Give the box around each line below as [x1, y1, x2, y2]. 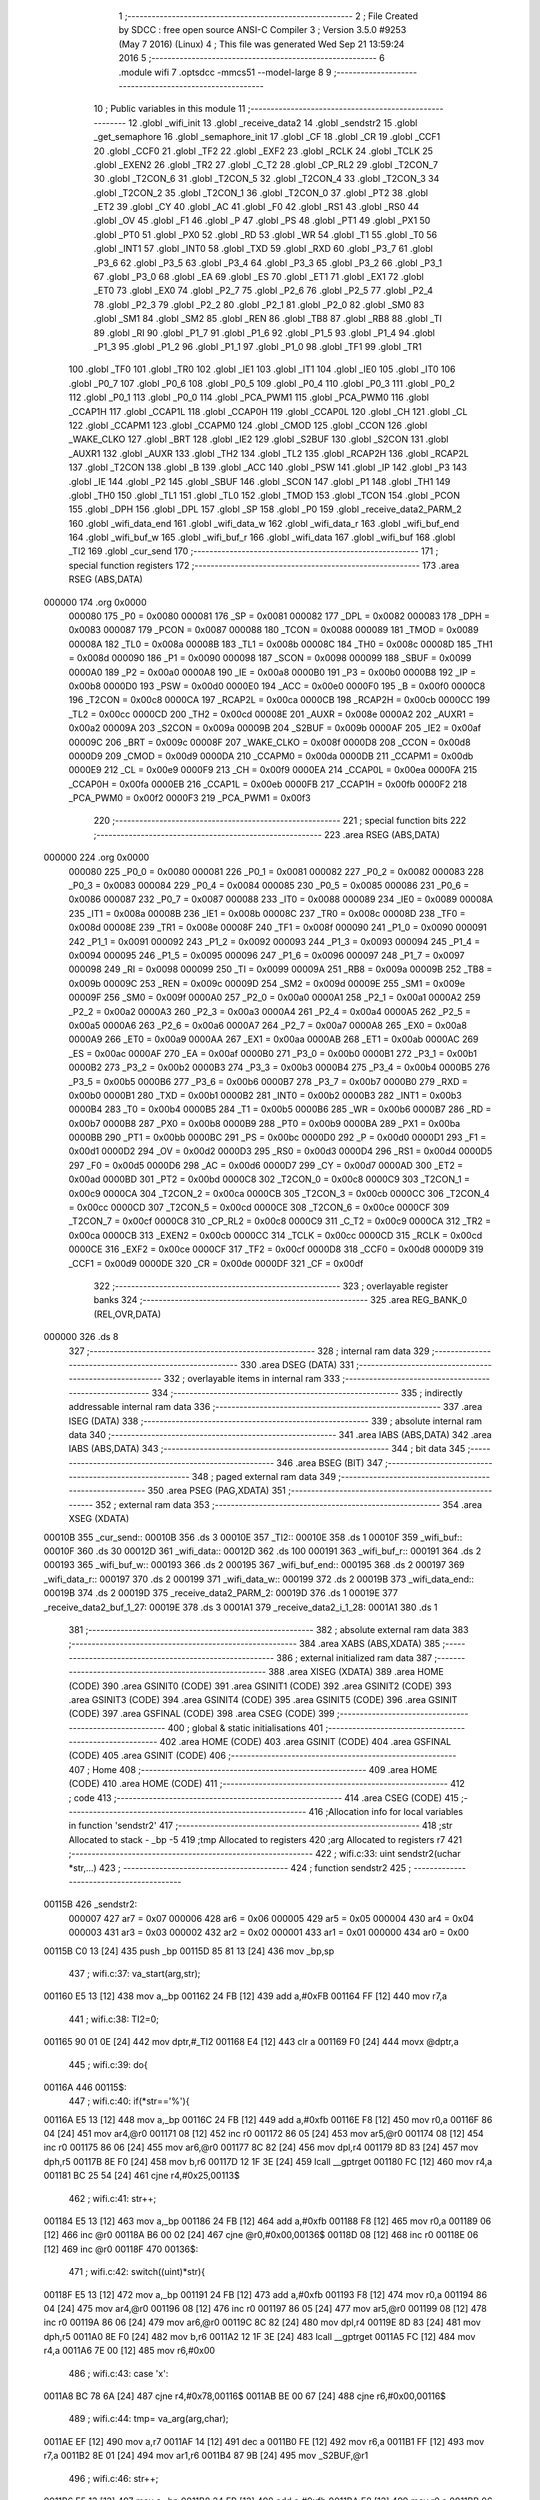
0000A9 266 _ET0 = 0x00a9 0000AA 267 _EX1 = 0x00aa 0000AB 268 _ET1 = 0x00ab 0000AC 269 [68, 1033, 479, 1045]
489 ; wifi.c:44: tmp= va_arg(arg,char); [68, 2413, 229, 2425]
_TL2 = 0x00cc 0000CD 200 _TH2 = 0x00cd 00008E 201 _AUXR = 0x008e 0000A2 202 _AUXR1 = [68, 708, 475, 720]
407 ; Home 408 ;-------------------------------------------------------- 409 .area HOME [68, 1763, 438, 1775]
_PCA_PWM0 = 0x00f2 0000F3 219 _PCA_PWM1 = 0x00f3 [68, 792, 311, 804]
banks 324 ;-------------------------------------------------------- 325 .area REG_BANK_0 [93, 1294, 468, 1306]
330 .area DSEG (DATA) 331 [240, 1358, 355, 1370]
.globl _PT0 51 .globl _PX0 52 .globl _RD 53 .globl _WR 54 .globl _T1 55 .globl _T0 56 [93, 228, 438, 240]
